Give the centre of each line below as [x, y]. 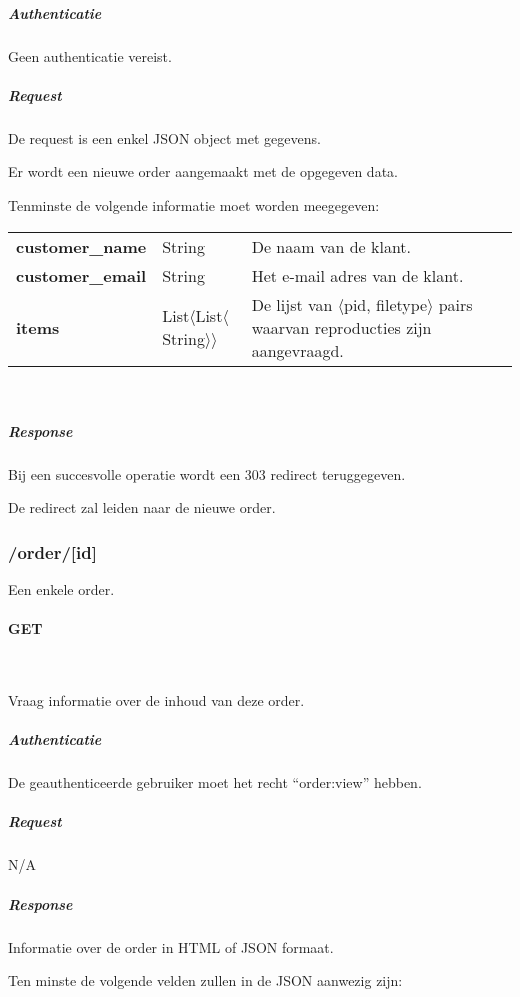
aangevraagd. [297, 350]
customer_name [81, 246]
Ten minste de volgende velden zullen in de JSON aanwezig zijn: [205, 980]
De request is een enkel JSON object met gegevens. [164, 137]
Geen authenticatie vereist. [90, 55]
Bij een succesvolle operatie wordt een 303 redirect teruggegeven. [207, 473]
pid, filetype [386, 304]
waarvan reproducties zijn [341, 327]
